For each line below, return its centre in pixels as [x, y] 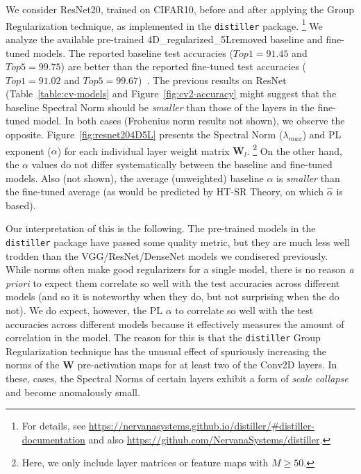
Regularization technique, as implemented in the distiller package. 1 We [164, 24]
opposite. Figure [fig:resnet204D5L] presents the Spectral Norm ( [144, 134]
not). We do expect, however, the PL [84, 310]
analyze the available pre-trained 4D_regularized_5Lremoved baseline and [164, 39]
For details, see [54, 426]
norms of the [33, 365]
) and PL [322, 134]
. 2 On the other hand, [294, 149]
